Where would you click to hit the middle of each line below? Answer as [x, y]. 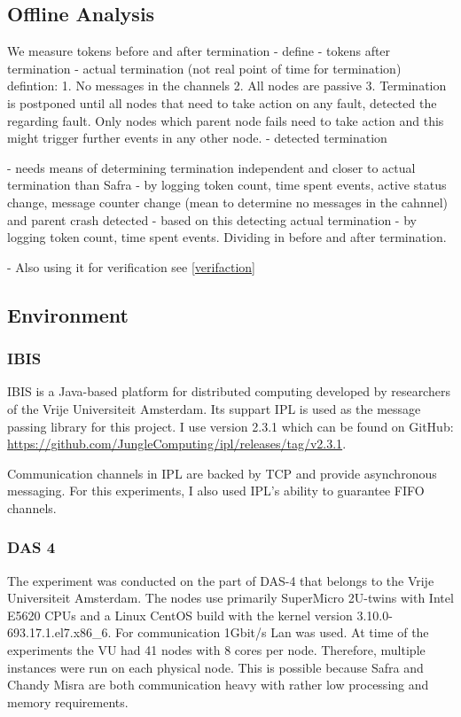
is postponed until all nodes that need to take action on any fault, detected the [222, 102]
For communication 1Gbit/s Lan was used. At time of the [272, 632]
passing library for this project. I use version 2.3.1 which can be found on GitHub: [230, 426]
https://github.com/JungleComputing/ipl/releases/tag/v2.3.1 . [177, 444]
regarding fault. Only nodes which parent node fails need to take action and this [226, 120]
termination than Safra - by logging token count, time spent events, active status [227, 185]
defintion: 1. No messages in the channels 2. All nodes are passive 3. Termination [227, 86]
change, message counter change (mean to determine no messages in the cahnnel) [227, 202]
